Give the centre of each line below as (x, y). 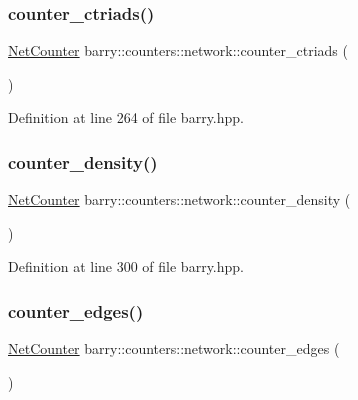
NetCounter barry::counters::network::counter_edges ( (174, 348)
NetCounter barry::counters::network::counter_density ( (179, 199)
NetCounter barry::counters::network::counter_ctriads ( (178, 50)
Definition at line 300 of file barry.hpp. (126, 266)
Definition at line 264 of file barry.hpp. (126, 117)
